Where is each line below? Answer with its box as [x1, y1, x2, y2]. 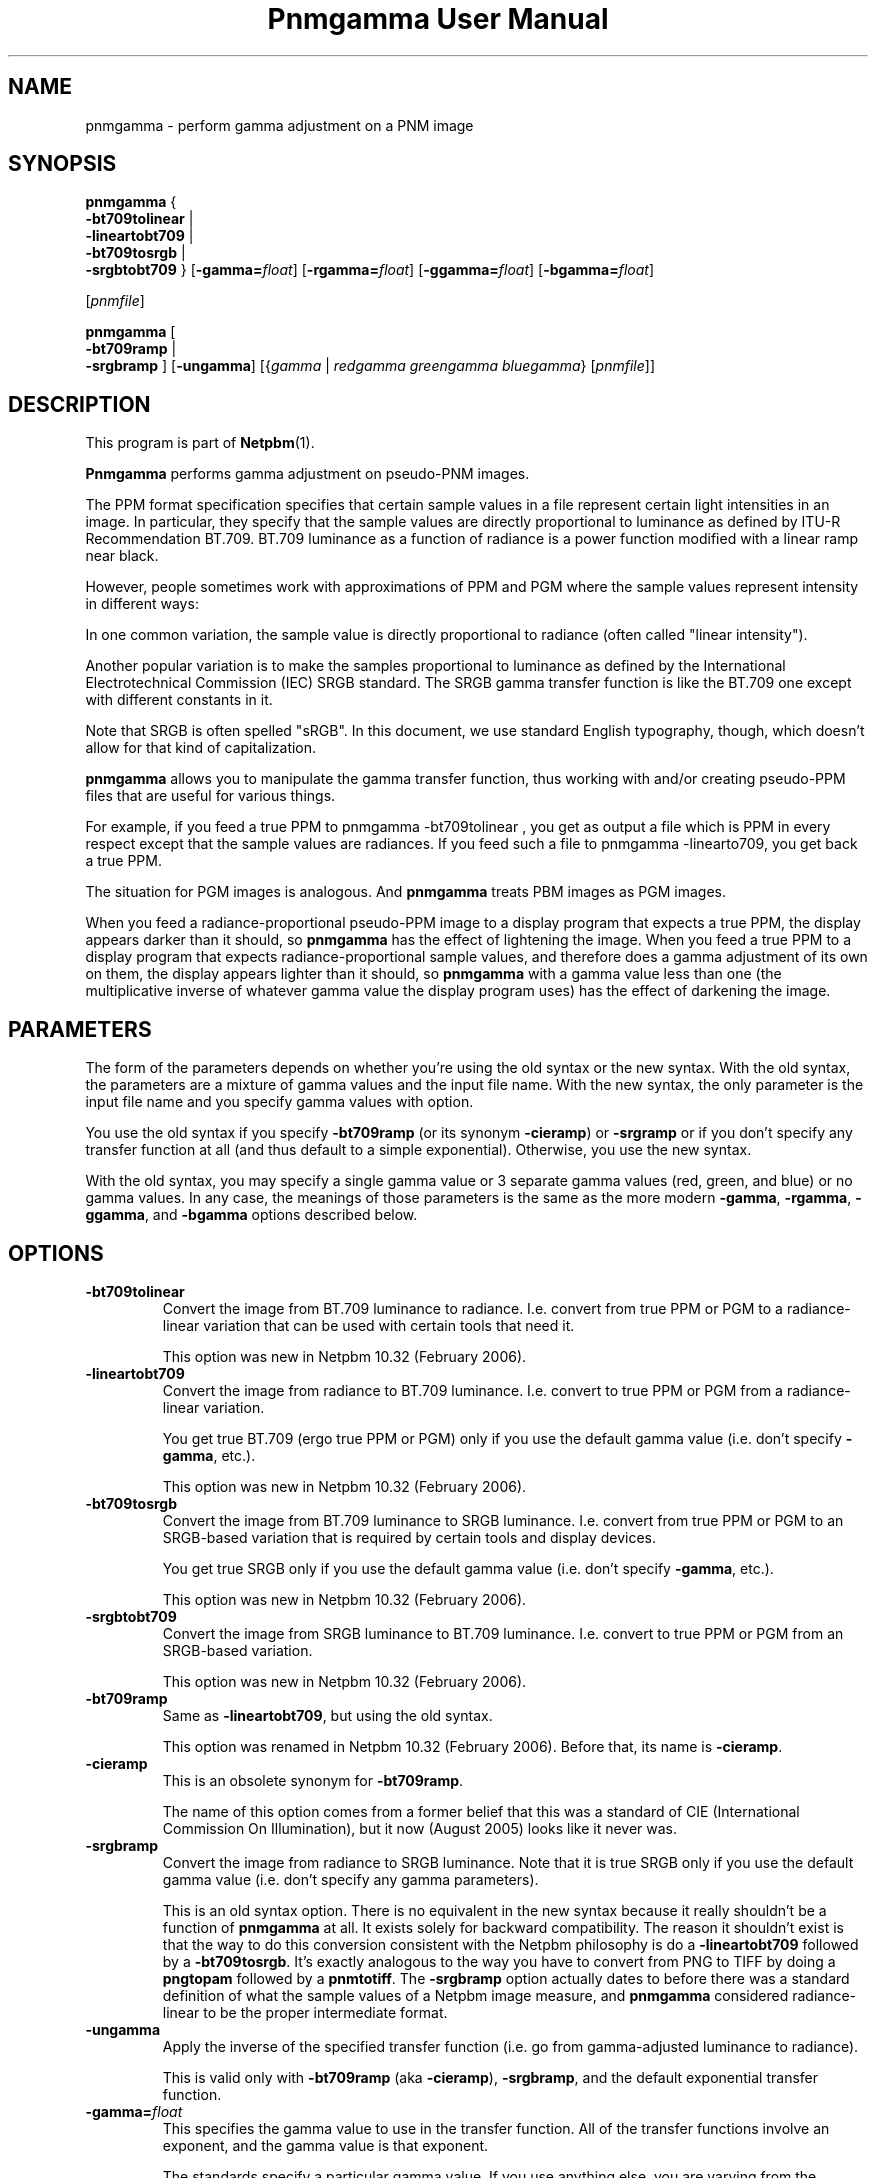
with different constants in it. [85, 691, 273, 709]
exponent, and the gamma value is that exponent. [162, 2136, 489, 2154]
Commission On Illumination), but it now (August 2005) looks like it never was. [162, 1819, 678, 1837]
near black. [85, 547, 159, 565]
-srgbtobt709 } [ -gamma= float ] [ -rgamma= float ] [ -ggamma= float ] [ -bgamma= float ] [85, 261, 655, 279]
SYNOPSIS [8, 151, 117, 177]
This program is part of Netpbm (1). [85, 434, 315, 452]
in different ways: [85, 595, 199, 613]
